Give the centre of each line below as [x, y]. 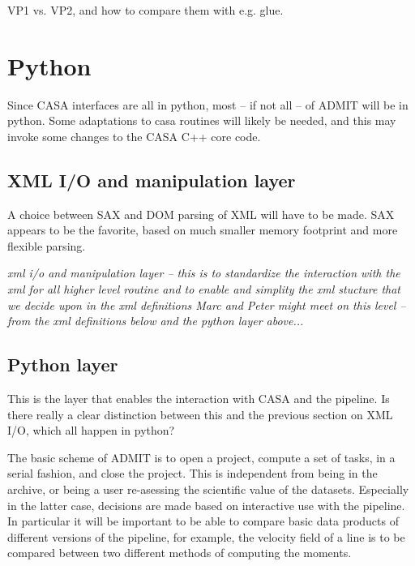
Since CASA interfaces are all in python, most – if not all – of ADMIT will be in [208, 104]
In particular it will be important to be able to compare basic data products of [203, 521]
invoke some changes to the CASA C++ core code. [134, 136]
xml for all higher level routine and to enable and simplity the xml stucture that [204, 289]
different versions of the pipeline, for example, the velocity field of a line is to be [206, 536]
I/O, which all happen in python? [91, 430]
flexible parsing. [47, 245]
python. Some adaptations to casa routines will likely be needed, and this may [202, 120]
